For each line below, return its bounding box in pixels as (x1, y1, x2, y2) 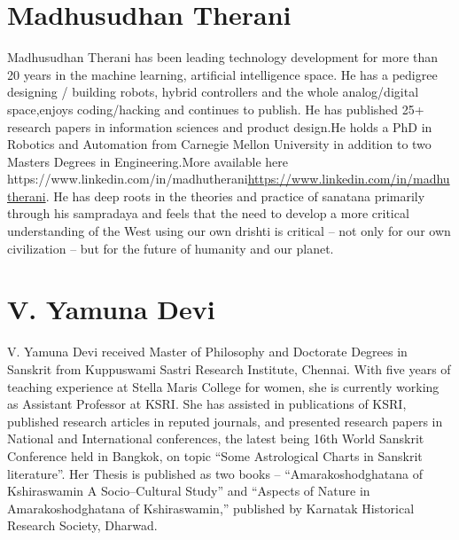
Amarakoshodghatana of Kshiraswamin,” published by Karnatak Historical (7, 498, 415, 517)
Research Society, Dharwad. (7, 516, 158, 535)
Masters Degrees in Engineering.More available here (7, 152, 288, 170)
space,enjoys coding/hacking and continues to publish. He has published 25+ (7, 99, 424, 118)
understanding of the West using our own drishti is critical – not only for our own (7, 222, 451, 240)
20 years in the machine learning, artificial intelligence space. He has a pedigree (7, 65, 438, 83)
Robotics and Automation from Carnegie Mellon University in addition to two (7, 135, 432, 153)
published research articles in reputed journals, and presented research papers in (7, 411, 443, 430)
